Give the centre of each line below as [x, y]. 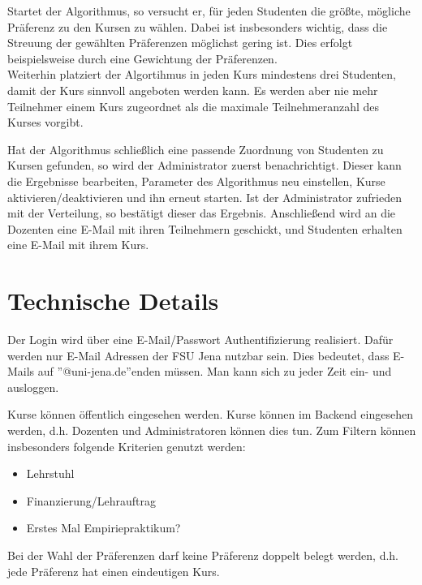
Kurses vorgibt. [45, 122]
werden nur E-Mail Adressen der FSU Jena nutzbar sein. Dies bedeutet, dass [198, 355]
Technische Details [113, 301]
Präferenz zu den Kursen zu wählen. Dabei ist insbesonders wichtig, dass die [198, 26]
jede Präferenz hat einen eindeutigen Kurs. [114, 571]
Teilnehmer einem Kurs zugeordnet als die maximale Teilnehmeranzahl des [194, 106]
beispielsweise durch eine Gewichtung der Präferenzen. [142, 58]
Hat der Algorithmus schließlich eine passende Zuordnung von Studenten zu [196, 149]
